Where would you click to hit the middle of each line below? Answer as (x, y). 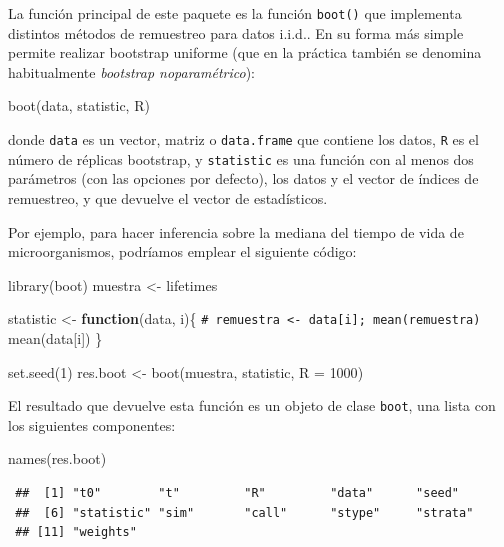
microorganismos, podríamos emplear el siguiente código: (182, 251)
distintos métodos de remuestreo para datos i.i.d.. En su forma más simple (236, 32)
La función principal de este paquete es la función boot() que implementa (235, 13)
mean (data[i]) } (55, 337)
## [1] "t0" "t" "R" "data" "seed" (237, 493)
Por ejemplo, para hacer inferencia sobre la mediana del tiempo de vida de (236, 231)
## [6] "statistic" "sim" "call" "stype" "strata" (244, 512)
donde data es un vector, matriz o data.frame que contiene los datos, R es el (243, 139)
